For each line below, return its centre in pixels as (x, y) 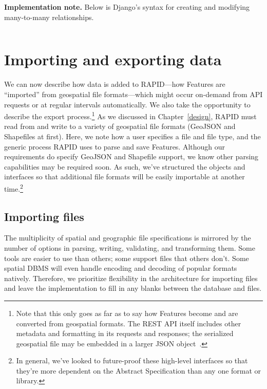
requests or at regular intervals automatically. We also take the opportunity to (127, 104)
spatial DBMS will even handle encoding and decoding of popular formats (121, 268)
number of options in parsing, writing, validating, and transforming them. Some (130, 247)
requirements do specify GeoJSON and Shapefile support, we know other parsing (131, 156)
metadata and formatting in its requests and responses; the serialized (125, 333)
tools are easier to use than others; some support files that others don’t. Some (127, 258)
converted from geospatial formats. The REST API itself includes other (129, 323)
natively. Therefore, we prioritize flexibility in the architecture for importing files (131, 278)
